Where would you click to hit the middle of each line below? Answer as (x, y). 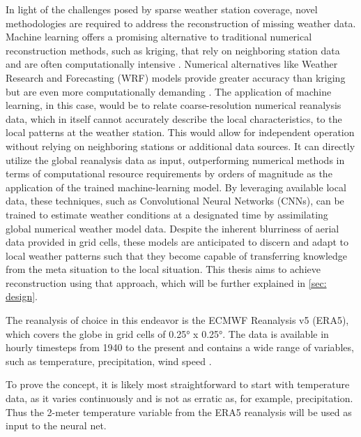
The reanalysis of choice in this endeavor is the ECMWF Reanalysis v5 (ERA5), (177, 320)
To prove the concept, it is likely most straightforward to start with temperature (178, 384)
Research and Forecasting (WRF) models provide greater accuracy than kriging (176, 77)
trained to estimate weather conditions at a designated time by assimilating (167, 214)
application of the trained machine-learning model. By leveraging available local (176, 187)
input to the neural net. (56, 425)
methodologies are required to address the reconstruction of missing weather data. (181, 23)
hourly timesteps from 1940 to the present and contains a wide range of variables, (180, 347)
